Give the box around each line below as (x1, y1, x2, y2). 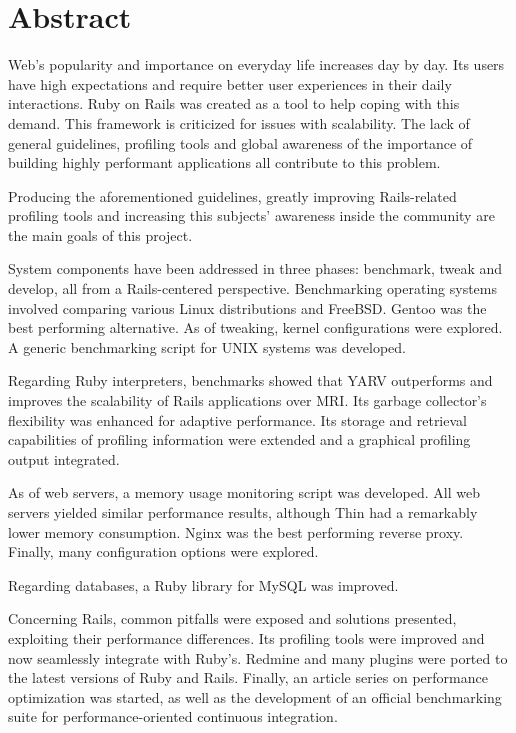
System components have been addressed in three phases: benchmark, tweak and (8, 258, 503, 279)
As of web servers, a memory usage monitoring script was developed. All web (8, 482, 480, 503)
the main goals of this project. (8, 224, 193, 245)
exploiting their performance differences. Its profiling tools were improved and (8, 627, 485, 648)
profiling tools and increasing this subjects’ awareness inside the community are (8, 205, 495, 226)
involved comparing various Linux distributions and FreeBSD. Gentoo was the (8, 297, 487, 318)
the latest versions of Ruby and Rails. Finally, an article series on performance (8, 667, 488, 688)
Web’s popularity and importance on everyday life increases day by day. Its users (8, 54, 505, 75)
